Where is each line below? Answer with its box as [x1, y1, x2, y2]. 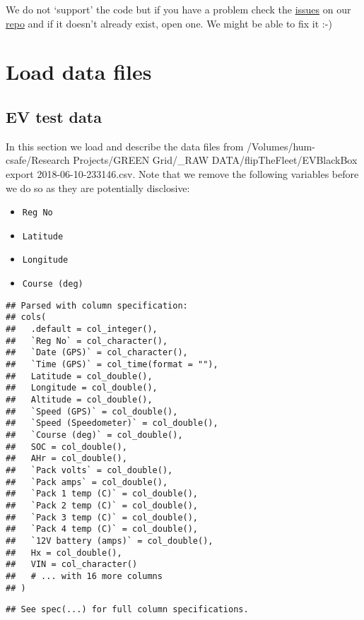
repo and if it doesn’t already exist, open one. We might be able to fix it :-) [6, 16, 332, 30]
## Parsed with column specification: [6, 300, 188, 311]
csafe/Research [6, 153, 70, 167]
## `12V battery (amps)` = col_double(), [6, 535, 213, 546]
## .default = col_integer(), [6, 324, 158, 335]
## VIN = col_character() [6, 559, 138, 570]
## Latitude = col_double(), [6, 371, 153, 381]
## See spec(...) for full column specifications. [6, 604, 249, 615]
